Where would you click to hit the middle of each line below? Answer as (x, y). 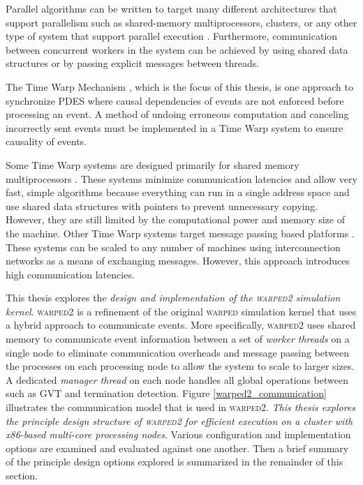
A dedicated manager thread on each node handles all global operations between (177, 379)
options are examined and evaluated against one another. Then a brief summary (177, 448)
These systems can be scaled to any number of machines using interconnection (173, 247)
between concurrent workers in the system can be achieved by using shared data (177, 49)
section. (22, 475)
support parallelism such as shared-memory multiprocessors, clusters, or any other (181, 22)
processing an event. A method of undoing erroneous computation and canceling (177, 114)
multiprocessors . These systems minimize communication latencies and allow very (181, 178)
